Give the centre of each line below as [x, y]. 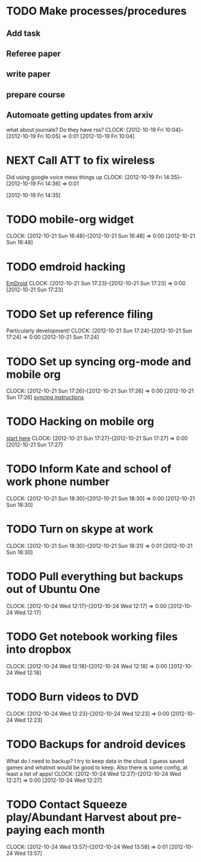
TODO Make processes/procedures [97, 11]
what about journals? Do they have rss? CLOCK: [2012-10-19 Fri [85, 129]
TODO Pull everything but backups [95, 577]
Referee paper [34, 53]
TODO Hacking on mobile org [80, 422]
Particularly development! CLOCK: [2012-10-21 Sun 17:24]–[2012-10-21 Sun [99, 331]
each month [74, 830]
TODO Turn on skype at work [80, 529]
